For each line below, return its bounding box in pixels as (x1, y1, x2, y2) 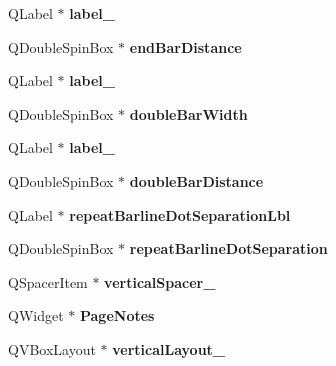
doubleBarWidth (129, 103, 248, 124)
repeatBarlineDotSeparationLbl (69, 204, 291, 225)
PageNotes (79, 305, 155, 326)
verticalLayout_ (112, 338, 226, 359)
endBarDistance (129, 36, 242, 57)
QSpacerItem (8, 271, 88, 292)
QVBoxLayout (8, 338, 96, 359)
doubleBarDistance (129, 170, 264, 191)
